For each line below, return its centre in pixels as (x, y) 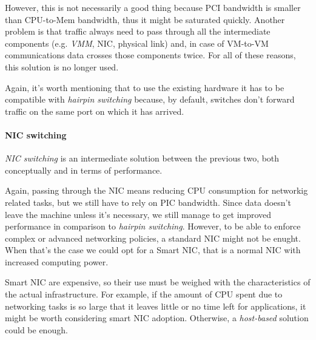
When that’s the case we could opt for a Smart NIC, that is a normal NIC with (153, 250)
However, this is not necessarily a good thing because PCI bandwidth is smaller (153, 7)
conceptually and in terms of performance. (84, 170)
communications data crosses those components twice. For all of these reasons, (150, 55)
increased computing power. (57, 261)
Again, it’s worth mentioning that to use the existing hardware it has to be (145, 87)
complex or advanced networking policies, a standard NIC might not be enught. (153, 238)
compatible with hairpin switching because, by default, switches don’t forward (150, 99)
